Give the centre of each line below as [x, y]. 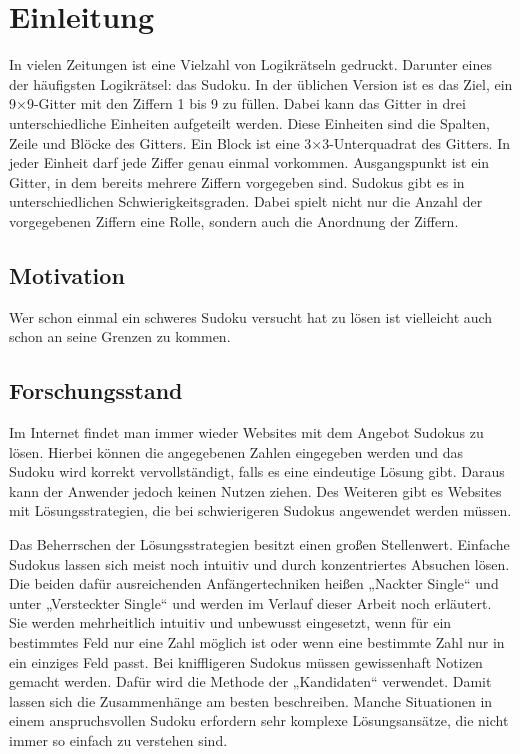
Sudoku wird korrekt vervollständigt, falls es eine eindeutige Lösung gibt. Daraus [257, 471]
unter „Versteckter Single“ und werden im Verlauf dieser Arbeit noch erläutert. [250, 602]
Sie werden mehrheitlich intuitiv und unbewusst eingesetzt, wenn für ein [230, 622]
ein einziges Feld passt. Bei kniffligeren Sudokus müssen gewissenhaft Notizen [246, 661]
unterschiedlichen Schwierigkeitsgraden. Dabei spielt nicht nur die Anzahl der [246, 201]
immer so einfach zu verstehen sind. [118, 739]
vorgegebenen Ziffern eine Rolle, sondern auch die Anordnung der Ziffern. [234, 220]
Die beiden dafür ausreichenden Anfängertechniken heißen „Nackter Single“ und [254, 583]
